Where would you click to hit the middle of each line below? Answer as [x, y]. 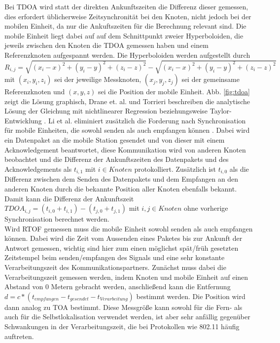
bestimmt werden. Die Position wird [191, 296]
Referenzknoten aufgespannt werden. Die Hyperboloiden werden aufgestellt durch [127, 55]
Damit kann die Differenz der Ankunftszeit [69, 198]
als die [239, 169]
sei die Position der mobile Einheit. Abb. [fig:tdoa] [174, 92]
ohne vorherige [206, 208]
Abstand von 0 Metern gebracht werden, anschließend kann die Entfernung [118, 286]
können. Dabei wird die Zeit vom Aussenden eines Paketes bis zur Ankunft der [123, 238]
